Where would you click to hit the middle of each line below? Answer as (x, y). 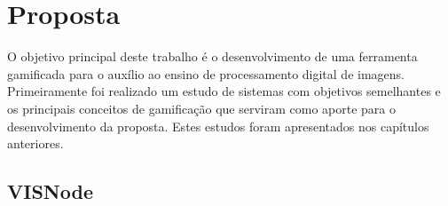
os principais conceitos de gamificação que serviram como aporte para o (201, 108)
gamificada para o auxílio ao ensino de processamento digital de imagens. (206, 73)
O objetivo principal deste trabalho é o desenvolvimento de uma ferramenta (212, 56)
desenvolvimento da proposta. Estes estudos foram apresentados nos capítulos (218, 126)
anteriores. (35, 143)
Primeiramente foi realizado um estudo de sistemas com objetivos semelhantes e (224, 91)
